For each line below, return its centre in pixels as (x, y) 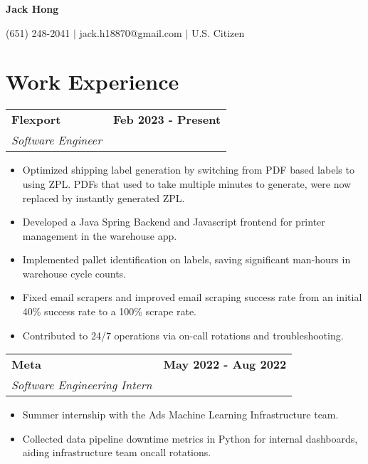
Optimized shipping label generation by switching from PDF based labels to (188, 170)
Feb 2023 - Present (167, 120)
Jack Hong (32, 9)
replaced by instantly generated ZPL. (104, 197)
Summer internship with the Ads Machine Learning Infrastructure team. (180, 415)
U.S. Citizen (218, 32)
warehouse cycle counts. (74, 273)
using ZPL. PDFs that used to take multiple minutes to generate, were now (187, 183)
